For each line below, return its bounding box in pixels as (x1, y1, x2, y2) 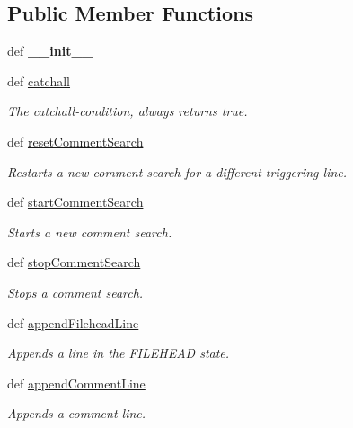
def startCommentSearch (7, 192, 144, 211)
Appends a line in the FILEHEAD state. (7, 343, 230, 362)
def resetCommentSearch (7, 131, 144, 150)
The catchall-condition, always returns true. (7, 102, 248, 120)
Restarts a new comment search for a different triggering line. (7, 162, 348, 181)
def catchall (7, 71, 71, 90)
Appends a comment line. (7, 404, 146, 423)
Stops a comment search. (7, 282, 144, 301)
